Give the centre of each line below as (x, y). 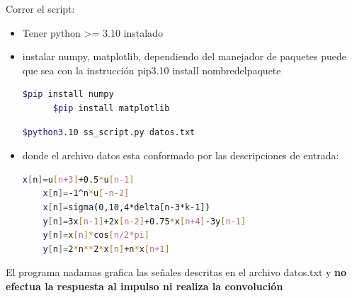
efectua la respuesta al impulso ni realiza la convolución (144, 286)
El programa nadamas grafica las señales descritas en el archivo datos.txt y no (176, 272)
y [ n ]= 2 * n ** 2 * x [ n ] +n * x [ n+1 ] (106, 249)
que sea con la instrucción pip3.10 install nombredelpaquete (152, 70)
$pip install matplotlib (111, 108)
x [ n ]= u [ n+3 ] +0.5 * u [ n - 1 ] (78, 179)
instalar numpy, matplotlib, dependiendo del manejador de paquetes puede (184, 56)
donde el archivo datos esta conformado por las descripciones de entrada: (181, 155)
